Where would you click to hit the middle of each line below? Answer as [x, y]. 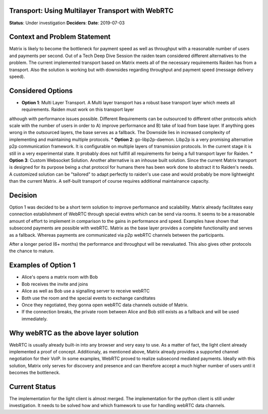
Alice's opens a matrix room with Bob [60, 277]
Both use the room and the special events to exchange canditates [89, 298]
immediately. [35, 319]
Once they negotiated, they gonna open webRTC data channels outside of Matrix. [105, 305]
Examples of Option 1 [42, 265]
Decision [23, 195]
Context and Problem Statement [60, 37]
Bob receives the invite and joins [55, 284]
